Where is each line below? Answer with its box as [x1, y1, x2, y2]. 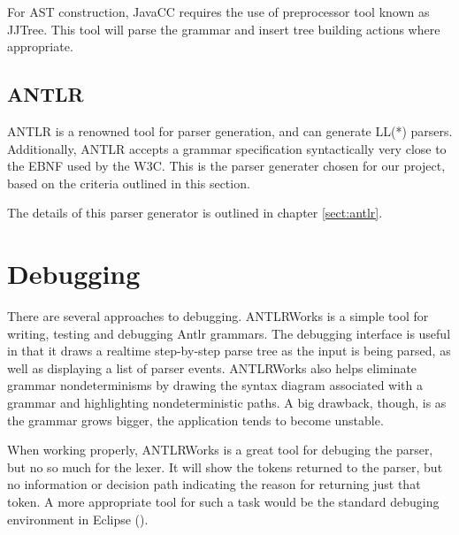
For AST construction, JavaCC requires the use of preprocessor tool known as [7, 3, 430, 20]
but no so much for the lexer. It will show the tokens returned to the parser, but [7, 457, 443, 476]
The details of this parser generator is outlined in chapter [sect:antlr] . [7, 203, 383, 222]
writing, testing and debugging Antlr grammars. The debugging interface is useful [7, 324, 451, 342]
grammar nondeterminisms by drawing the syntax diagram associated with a [7, 376, 423, 394]
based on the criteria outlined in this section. [7, 173, 250, 192]
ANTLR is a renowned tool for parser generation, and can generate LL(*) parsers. [7, 121, 453, 140]
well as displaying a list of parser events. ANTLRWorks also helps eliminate [7, 358, 417, 377]
